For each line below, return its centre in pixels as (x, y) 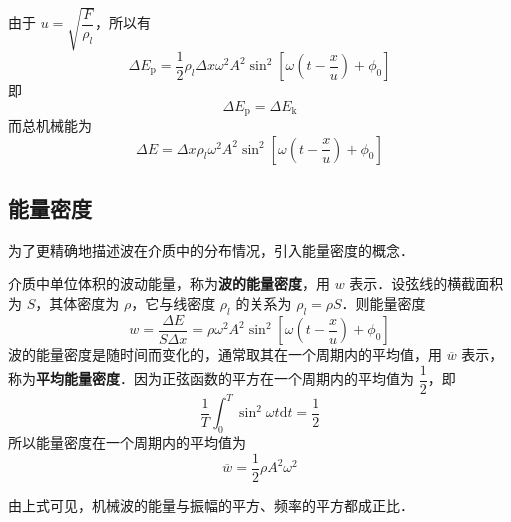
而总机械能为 (50, 125)
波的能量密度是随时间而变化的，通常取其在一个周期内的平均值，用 (225, 354)
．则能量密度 (383, 303)
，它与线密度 (173, 303)
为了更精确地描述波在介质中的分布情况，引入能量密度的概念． (211, 249)
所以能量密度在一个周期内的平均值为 (127, 442)
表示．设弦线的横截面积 (426, 283)
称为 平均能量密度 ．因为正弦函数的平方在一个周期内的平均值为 (211, 378)
